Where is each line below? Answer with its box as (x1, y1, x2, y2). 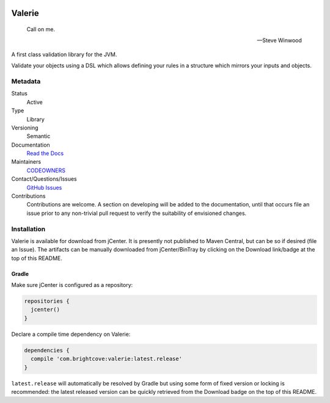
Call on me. (26, 26, 55, 33)
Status (11, 90, 28, 97)
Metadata (11, 77, 41, 85)
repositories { (24, 298, 70, 305)
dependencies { (24, 347, 70, 354)
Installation (11, 225, 46, 233)
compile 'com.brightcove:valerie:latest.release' (31, 355, 183, 363)
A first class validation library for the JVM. (11, 51, 117, 58)
